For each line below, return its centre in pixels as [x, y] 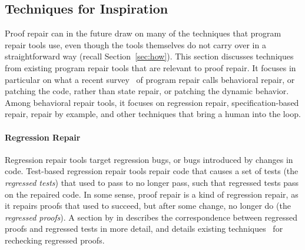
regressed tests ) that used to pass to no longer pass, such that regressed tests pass [152, 182]
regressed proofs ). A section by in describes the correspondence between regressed [151, 217]
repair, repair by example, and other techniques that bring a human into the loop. [153, 114]
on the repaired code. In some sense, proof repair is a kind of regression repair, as [152, 194]
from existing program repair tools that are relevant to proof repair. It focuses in [150, 67]
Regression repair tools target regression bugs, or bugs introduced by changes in [149, 159]
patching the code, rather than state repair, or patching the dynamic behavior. [147, 91]
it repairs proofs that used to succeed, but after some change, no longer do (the [148, 206]
